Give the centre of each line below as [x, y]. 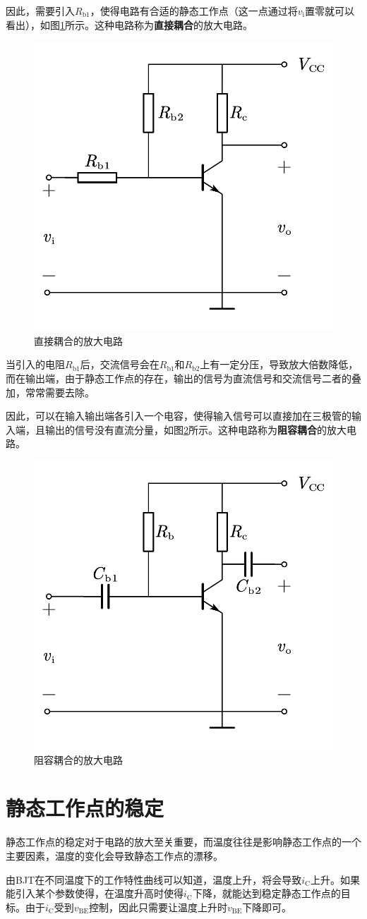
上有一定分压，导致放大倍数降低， [279, 364]
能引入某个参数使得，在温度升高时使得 [95, 893]
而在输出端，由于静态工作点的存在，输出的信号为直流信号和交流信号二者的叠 [183, 378]
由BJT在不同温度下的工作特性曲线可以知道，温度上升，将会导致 [154, 879]
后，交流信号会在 [120, 364]
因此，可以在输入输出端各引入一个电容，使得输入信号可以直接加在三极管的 [179, 416]
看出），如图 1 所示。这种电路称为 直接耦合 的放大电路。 [129, 24]
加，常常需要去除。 [50, 392]
